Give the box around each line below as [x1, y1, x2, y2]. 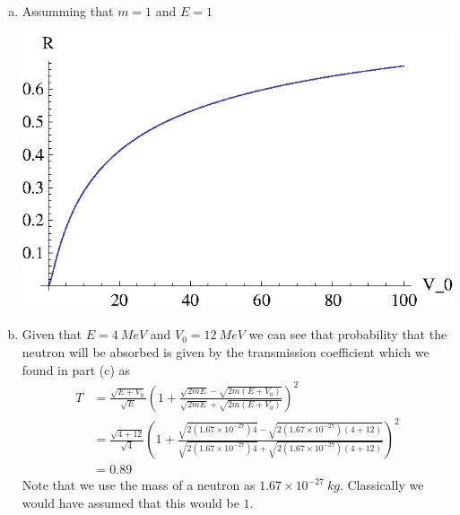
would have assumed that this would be [22, 493, 239, 511]
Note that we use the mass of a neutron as [22, 476, 256, 494]
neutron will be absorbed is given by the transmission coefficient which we [22, 342, 430, 361]
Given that [22, 325, 82, 344]
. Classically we [339, 476, 424, 494]
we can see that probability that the [248, 325, 447, 344]
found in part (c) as [22, 360, 131, 379]
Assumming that [22, 2, 114, 20]
